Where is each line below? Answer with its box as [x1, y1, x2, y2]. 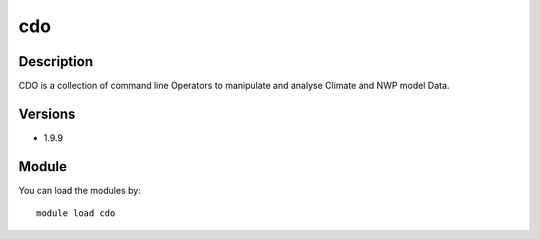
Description [18, 53, 94, 70]
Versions [18, 105, 76, 122]
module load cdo [36, 208, 116, 219]
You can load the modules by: [18, 184, 142, 196]
